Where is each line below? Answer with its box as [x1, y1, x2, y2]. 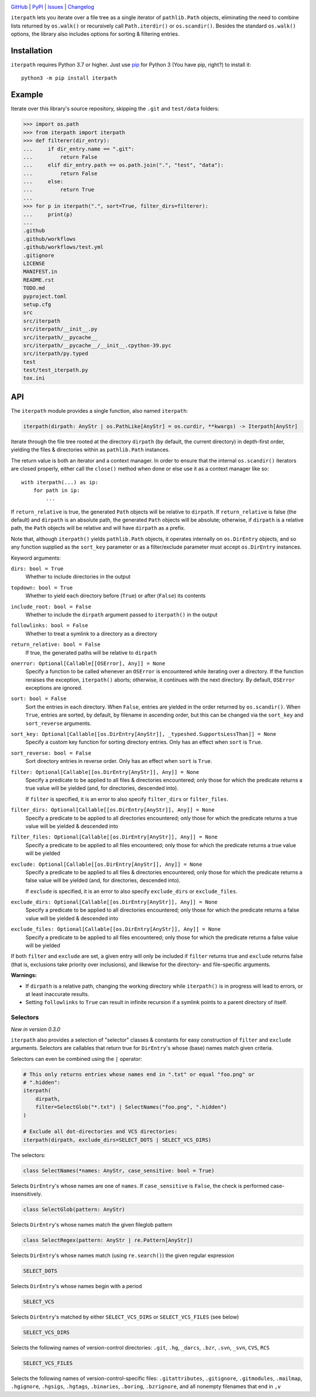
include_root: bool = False [11, 603, 92, 610]
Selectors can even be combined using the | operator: [11, 1055, 143, 1062]
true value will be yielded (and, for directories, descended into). [25, 785, 178, 792]
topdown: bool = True [11, 584, 73, 591]
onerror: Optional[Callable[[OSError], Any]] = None [11, 660, 166, 667]
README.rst [23, 276, 54, 283]
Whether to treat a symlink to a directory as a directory [25, 630, 157, 637]
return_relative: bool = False [11, 641, 101, 648]
